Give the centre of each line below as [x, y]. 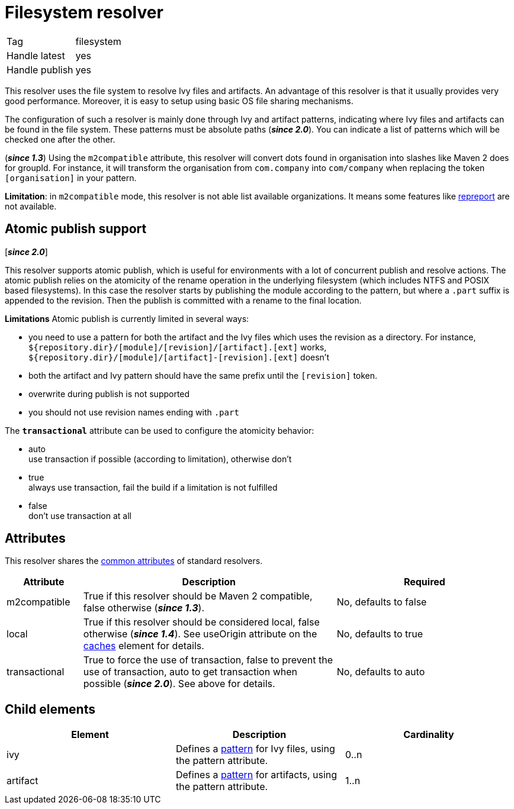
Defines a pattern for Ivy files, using [255, 749]
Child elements [50, 709]
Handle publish [40, 70]
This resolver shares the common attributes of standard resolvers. [134, 561]
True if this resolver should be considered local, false [201, 622]
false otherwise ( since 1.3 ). [144, 608]
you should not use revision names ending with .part [134, 412]
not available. [31, 206]
